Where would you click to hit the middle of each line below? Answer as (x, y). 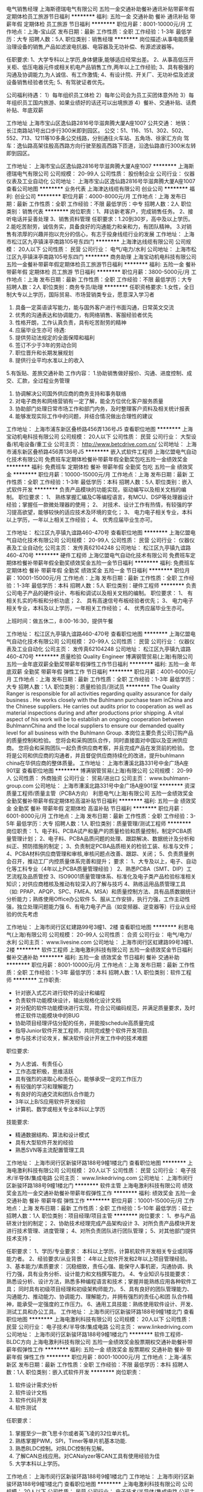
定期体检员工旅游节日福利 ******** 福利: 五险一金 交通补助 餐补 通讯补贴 (98, 16)
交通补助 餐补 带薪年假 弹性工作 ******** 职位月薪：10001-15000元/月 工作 (101, 1201)
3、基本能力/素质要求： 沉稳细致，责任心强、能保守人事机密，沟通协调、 (97, 1266)
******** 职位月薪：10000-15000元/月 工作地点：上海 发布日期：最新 (100, 474)
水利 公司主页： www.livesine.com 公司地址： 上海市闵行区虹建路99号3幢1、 (101, 942)
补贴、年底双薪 (25, 110)
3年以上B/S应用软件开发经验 (50, 1101)
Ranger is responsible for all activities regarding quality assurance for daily (99, 693)
